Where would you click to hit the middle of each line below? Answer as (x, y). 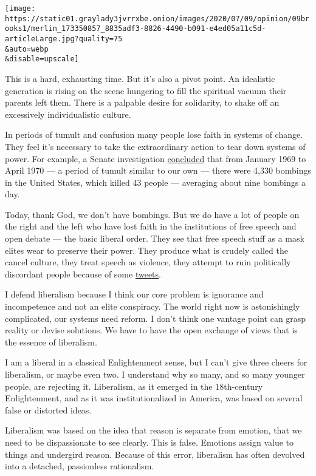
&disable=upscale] (42, 59)
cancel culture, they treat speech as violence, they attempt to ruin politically (148, 262)
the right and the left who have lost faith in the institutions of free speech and (151, 226)
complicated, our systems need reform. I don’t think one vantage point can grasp (156, 318)
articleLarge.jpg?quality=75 (64, 39)
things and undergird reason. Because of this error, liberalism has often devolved (155, 454)
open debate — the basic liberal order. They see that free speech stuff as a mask (155, 238)
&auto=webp (27, 49)
